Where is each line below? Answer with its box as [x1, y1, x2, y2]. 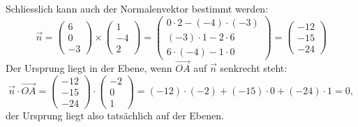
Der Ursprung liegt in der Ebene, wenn [6, 60, 172, 75]
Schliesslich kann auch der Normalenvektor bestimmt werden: [6, 1, 269, 15]
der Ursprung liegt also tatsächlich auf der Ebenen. [6, 107, 224, 122]
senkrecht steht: [220, 60, 288, 75]
